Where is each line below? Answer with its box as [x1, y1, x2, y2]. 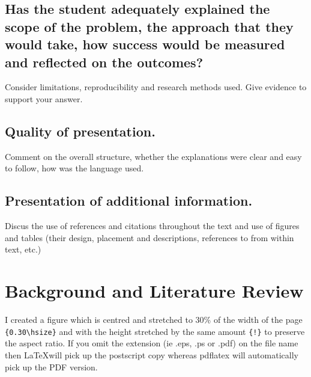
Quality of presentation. [5, 121, 155, 140]
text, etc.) [5, 243, 41, 256]
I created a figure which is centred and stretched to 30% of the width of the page [5, 313, 303, 326]
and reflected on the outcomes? [5, 52, 204, 71]
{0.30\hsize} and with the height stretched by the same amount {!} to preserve [5, 325, 305, 337]
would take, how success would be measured [5, 35, 285, 54]
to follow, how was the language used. [5, 162, 144, 174]
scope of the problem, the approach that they [5, 17, 294, 35]
